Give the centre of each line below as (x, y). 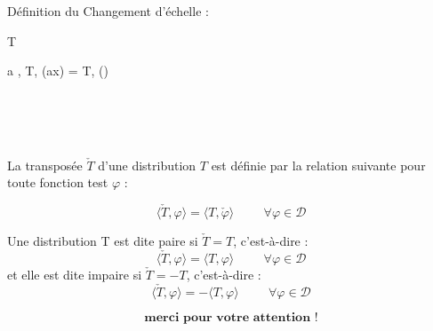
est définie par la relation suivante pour (318, 165)
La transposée (45, 165)
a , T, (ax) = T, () (58, 71)
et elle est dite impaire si (75, 274)
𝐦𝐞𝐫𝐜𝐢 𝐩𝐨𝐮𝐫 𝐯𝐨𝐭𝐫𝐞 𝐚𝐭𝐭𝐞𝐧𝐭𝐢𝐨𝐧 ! (231, 317)
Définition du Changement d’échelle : (108, 11)
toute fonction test (58, 182)
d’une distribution (147, 165)
